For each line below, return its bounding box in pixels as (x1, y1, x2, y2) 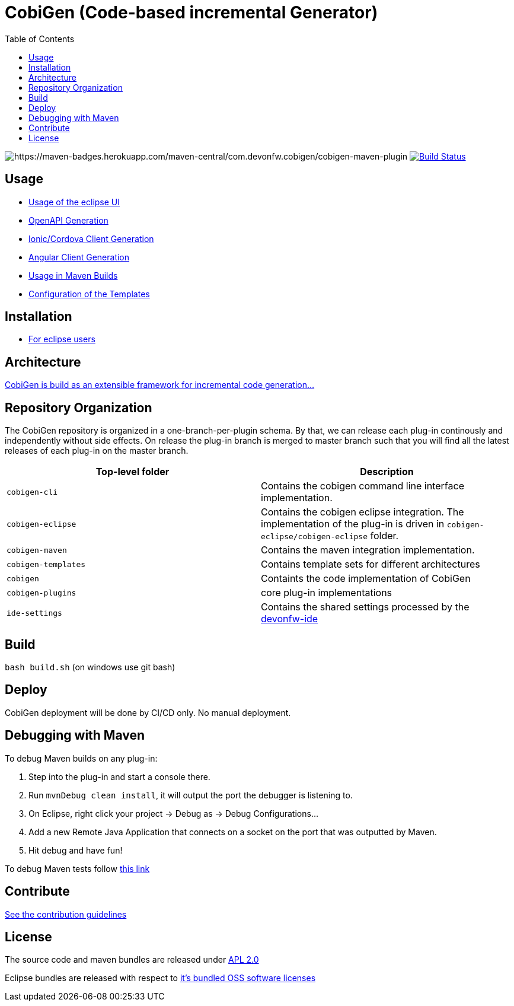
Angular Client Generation (28, 251, 130, 262)
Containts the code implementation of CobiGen (261, 572, 471, 585)
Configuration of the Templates (28, 288, 150, 299)
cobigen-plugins (7, 588, 76, 597)
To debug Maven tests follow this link (5, 863, 150, 874)
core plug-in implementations (261, 587, 392, 599)
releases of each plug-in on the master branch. (5, 445, 189, 456)
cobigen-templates (7, 559, 86, 569)
